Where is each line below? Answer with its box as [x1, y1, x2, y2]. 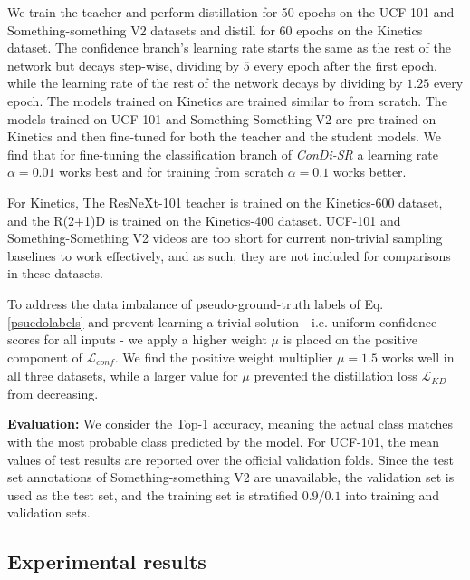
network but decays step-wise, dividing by [7, 55, 240, 74]
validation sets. [7, 503, 91, 522]
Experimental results [7, 547, 206, 575]
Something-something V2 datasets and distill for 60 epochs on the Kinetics [7, 20, 423, 39]
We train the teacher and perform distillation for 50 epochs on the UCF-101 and [7, 3, 455, 21]
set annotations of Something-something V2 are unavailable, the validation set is [7, 468, 455, 487]
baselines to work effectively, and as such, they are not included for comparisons [7, 246, 451, 265]
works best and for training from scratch [59, 162, 283, 181]
